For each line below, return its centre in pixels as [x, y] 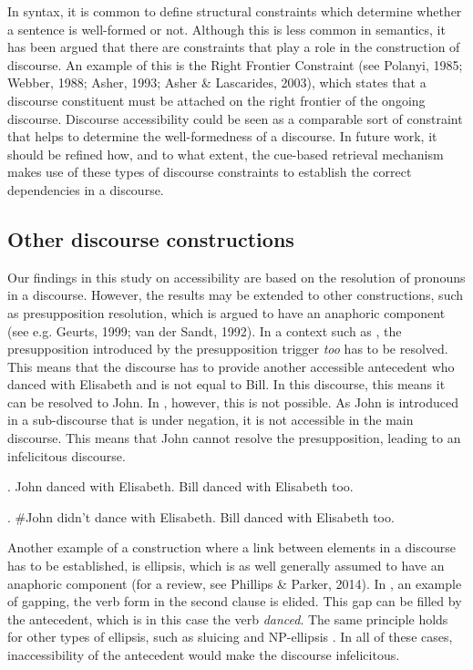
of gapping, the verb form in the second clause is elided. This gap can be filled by [235, 601]
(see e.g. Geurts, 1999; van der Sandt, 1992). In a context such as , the [205, 330]
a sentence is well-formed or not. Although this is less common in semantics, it [226, 29]
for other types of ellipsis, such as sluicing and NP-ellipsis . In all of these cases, [230, 637]
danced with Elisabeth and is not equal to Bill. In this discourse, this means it [226, 384]
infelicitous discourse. [67, 455]
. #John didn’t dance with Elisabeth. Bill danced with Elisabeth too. [201, 516]
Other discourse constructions [151, 238]
